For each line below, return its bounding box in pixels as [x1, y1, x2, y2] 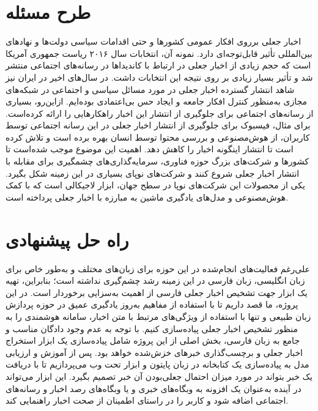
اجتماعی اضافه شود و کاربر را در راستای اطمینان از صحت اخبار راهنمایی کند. [6, 394, 289, 407]
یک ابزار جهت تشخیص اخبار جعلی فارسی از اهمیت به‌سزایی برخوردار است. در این [6, 286, 308, 298]
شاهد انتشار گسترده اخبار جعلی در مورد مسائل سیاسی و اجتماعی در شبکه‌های [6, 83, 295, 95]
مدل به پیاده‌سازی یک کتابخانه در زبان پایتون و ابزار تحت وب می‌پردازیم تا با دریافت [6, 358, 309, 371]
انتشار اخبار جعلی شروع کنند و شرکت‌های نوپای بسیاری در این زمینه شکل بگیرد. [6, 166, 300, 179]
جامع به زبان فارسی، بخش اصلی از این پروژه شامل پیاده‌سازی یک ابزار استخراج [6, 334, 300, 347]
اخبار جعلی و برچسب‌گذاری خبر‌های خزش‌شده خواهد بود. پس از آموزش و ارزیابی [6, 346, 303, 358]
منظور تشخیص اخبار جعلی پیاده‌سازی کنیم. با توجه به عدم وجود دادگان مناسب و [6, 322, 298, 335]
